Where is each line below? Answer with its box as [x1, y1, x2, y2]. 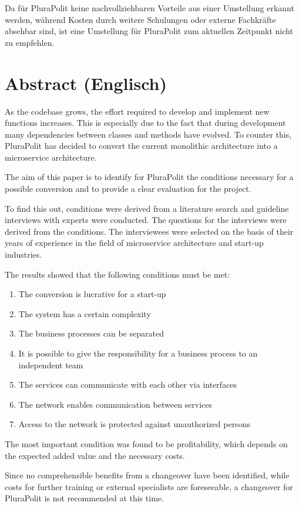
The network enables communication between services [18, 398, 213, 410]
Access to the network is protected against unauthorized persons [18, 418, 250, 430]
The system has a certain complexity [18, 307, 151, 319]
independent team [18, 358, 83, 371]
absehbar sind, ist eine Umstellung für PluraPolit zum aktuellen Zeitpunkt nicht [5, 25, 293, 37]
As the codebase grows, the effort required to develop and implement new [5, 105, 270, 117]
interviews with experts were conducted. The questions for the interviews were [5, 214, 287, 226]
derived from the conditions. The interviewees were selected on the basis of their [5, 225, 294, 237]
